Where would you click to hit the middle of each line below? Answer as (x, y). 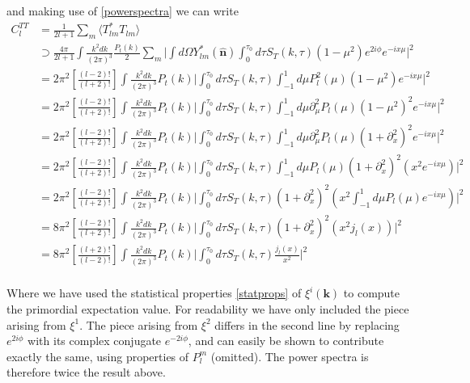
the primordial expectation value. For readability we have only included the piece (208, 308)
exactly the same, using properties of (98, 356)
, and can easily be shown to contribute (286, 341)
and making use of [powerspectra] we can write (123, 11)
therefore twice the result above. (86, 372)
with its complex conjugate (95, 341)
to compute (372, 293)
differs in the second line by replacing (307, 324)
